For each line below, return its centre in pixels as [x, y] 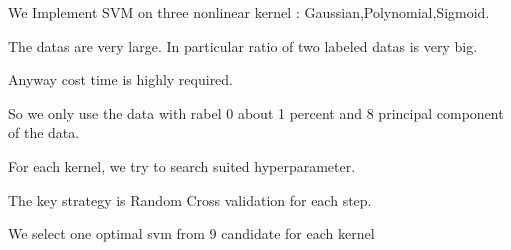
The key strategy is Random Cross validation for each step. [190, 199]
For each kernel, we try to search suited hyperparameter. [182, 165]
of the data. [44, 132]
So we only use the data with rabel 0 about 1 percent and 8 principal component [256, 112]
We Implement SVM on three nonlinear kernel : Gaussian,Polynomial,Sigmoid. [249, 12]
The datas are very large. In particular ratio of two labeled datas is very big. [243, 45]
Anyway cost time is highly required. [121, 79]
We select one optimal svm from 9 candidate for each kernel [191, 233]
